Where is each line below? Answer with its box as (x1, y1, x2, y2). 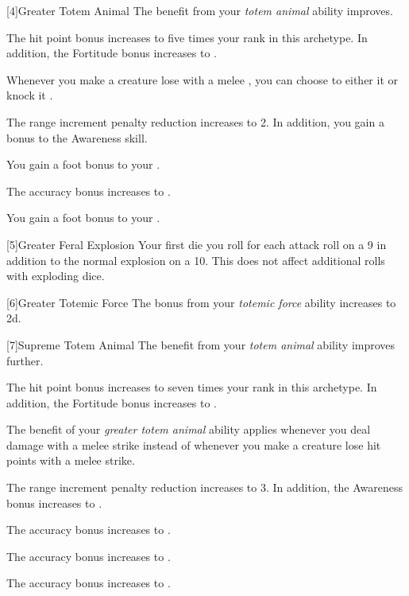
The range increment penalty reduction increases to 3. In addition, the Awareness (6, 479, 403, 496)
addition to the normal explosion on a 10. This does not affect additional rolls (6, 251, 385, 268)
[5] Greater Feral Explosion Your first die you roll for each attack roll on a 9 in (6, 236, 387, 252)
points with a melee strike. (6, 452, 135, 469)
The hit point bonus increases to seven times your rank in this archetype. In (6, 379, 377, 395)
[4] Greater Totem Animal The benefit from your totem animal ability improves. (6, 2, 393, 18)
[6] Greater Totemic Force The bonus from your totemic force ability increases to (6, 294, 396, 310)
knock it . (6, 87, 53, 103)
